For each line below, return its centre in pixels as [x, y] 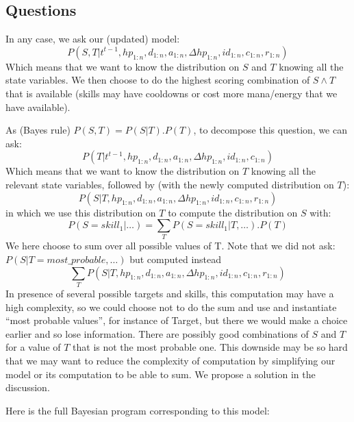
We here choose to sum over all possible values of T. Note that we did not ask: [170, 246]
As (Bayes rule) [38, 130]
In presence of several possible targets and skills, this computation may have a [170, 293]
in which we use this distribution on [81, 212]
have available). [38, 107]
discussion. [28, 387]
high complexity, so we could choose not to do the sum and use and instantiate [171, 307]
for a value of [33, 347]
